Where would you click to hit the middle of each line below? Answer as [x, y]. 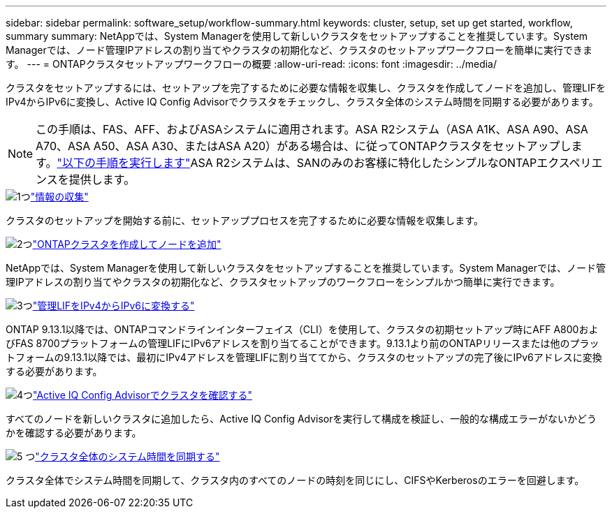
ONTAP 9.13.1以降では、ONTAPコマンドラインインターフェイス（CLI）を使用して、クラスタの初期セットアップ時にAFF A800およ [302, 329]
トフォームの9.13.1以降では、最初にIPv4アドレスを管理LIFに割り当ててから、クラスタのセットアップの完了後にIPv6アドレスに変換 [304, 357]
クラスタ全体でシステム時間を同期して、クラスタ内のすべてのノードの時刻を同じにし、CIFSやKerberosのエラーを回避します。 [295, 480]
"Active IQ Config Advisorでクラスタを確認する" [143, 395]
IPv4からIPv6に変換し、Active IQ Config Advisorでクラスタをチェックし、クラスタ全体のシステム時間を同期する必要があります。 [302, 102]
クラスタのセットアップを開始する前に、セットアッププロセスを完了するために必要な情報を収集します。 [245, 220]
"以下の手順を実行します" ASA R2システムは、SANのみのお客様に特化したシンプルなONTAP [297, 163]
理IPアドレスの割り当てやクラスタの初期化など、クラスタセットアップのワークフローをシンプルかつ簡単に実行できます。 [283, 282]
